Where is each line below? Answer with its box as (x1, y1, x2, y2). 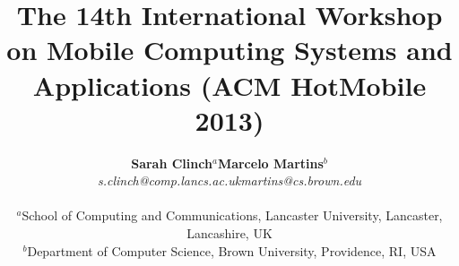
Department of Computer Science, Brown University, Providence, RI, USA (27, 241, 437, 260)
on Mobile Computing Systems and (6, 31, 453, 68)
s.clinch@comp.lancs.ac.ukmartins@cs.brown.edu (97, 171, 362, 190)
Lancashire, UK (186, 224, 273, 243)
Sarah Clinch (131, 153, 212, 172)
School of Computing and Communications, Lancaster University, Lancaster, (22, 206, 443, 225)
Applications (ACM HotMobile (32, 66, 427, 103)
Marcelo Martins (217, 153, 324, 172)
